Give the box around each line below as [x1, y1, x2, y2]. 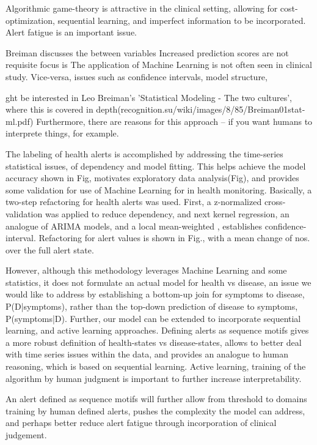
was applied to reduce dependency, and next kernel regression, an [45, 207, 290, 220]
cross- [264, 195, 286, 208]
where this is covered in [5, 103, 93, 116]
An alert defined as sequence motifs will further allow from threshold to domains [5, 392, 307, 405]
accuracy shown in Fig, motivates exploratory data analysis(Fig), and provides [5, 171, 299, 184]
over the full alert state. [5, 243, 94, 256]
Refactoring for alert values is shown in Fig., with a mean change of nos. [38, 231, 310, 244]
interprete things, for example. [5, 127, 119, 140]
